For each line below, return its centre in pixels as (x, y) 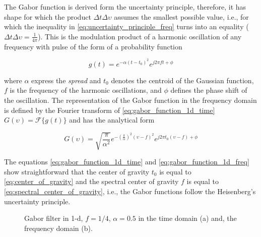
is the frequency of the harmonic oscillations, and (86, 90)
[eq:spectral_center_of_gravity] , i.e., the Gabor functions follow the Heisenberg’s (130, 191)
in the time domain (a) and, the (187, 218)
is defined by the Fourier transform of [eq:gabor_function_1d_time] (110, 110)
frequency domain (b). (58, 228)
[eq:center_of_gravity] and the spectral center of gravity (91, 181)
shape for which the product (48, 16)
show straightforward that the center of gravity (77, 171)
